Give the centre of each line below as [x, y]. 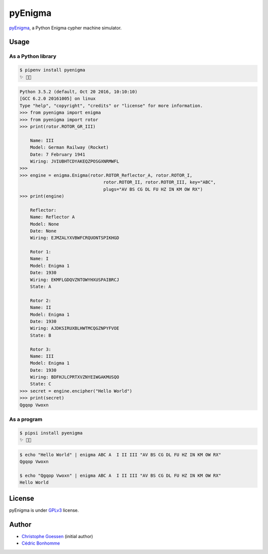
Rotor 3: [41, 349]
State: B [41, 335]
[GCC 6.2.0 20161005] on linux [58, 99]
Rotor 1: [41, 252]
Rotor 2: [41, 300]
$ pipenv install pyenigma [52, 70]
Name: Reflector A [52, 217]
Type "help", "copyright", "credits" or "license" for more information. [111, 105]
